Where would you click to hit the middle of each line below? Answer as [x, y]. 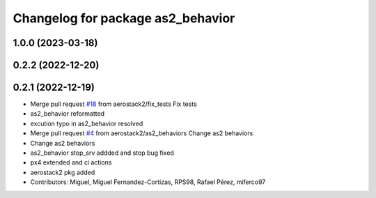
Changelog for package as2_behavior [124, 18]
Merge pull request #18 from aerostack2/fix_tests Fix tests [114, 104]
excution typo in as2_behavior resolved [87, 123]
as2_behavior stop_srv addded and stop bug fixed [102, 153]
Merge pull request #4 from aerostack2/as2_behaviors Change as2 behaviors [142, 133]
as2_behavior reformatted [67, 114]
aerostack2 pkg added [63, 172]
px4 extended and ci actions [71, 162]
